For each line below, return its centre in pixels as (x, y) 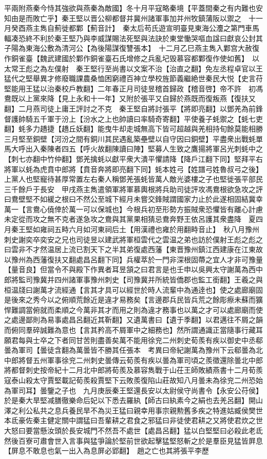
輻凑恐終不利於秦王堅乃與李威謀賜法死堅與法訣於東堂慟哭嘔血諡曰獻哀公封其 (133, 38)
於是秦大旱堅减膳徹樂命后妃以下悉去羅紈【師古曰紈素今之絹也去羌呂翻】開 (130, 400)
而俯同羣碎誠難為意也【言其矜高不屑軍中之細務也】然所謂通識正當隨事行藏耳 (133, 330)
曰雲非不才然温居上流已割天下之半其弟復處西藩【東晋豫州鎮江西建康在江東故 (133, 249)
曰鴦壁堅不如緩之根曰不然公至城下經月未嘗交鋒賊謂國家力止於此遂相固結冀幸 (133, 199)
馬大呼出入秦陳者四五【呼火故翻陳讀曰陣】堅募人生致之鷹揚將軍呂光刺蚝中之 (133, 149)
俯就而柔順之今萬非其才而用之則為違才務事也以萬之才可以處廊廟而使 (148, 309)
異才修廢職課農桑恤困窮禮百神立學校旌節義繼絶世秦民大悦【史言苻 (151, 78)
